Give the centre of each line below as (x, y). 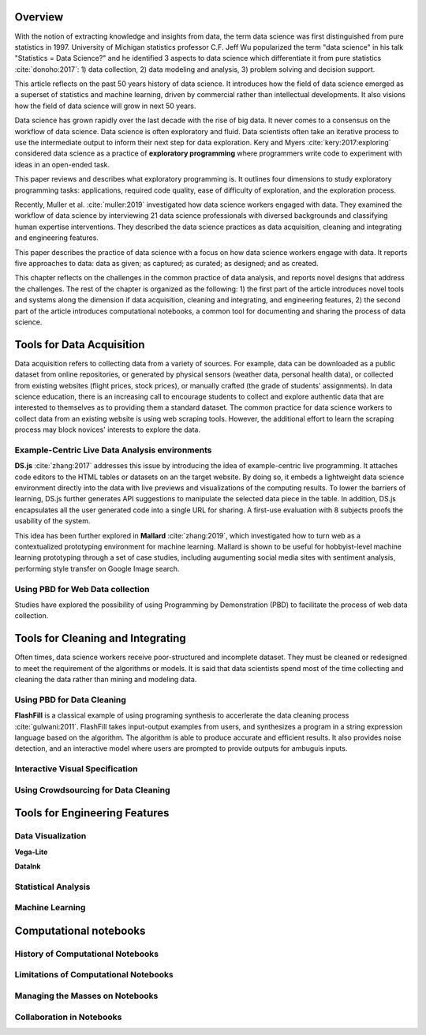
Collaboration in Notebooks (68, 1017)
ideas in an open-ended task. (62, 164)
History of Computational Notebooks (87, 954)
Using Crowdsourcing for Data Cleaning (92, 789)
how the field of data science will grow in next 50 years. (105, 106)
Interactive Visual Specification (76, 769)
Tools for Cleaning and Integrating (100, 638)
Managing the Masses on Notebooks (86, 996)
